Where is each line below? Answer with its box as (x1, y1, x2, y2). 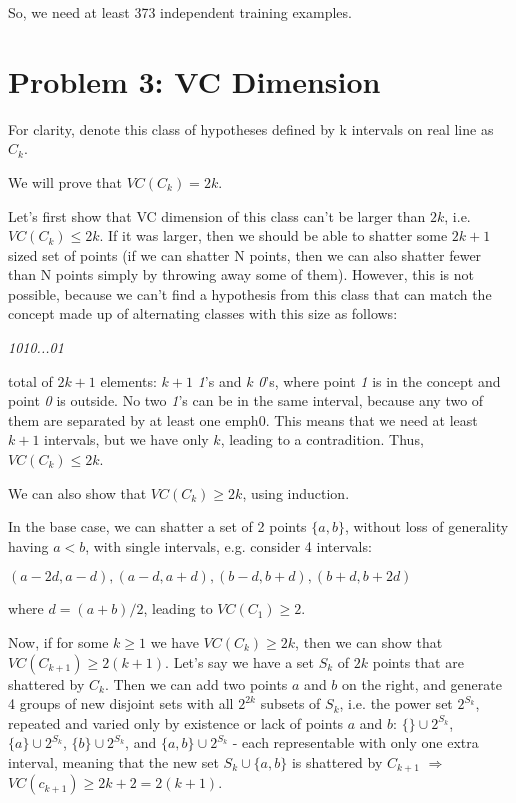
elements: (100, 370, 157, 391)
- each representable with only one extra (232, 732, 479, 753)
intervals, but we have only (44, 429, 209, 450)
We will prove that (8, 171, 122, 192)
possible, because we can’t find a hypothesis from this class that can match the (8, 283, 492, 304)
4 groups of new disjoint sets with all (8, 693, 234, 714)
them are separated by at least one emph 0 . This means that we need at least (8, 409, 478, 430)
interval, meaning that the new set (8, 751, 219, 772)
